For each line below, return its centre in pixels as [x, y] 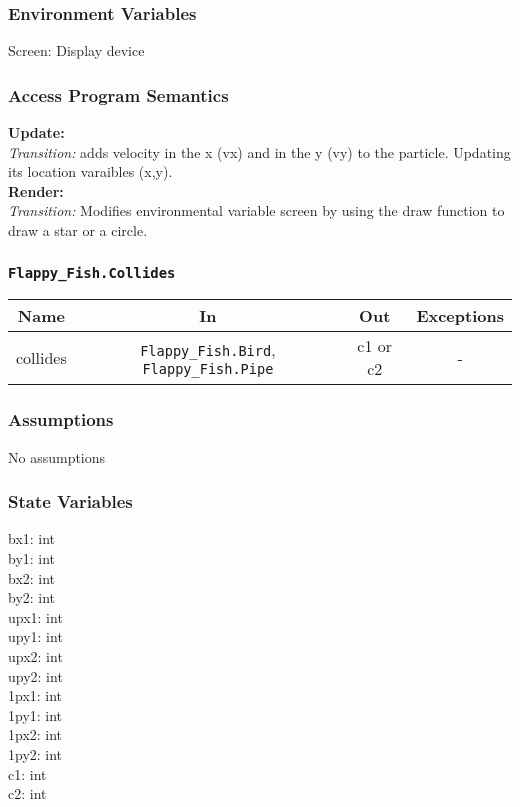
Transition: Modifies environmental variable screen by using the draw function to [256, 210]
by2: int [32, 597]
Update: [36, 132]
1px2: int [35, 734]
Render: [36, 190]
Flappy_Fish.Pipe [208, 368]
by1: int [32, 558]
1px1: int [35, 695]
